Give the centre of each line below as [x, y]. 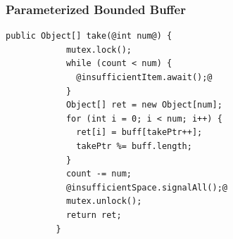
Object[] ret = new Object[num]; [144, 105]
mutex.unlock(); [104, 201]
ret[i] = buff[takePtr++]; [139, 133]
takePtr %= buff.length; [134, 146]
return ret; [94, 215]
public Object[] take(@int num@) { [89, 36]
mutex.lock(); [99, 50]
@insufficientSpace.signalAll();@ [146, 187]
